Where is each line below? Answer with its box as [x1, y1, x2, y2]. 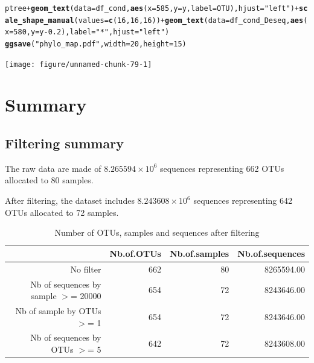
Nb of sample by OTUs [15, 304, 101, 317]
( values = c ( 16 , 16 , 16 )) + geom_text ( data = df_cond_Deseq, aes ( [74, 16, 308, 25]
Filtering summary [5, 134, 124, 153]
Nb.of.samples [169, 247, 229, 259]
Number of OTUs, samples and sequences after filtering [54, 226, 260, 239]
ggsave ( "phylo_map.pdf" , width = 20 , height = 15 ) [5, 39, 187, 48]
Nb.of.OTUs [109, 247, 161, 259]
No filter [70, 262, 101, 275]
